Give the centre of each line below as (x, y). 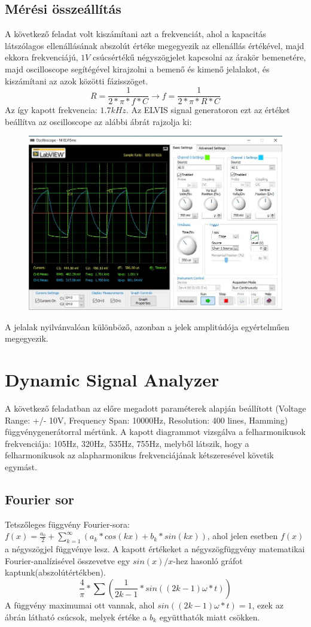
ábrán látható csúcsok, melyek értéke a (76, 617)
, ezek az (268, 605)
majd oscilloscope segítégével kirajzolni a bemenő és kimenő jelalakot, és (137, 69)
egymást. (21, 466)
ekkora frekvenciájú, (42, 57)
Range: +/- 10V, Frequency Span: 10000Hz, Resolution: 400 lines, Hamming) (147, 420)
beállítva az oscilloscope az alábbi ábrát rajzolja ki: (98, 121)
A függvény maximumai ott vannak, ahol (80, 605)
